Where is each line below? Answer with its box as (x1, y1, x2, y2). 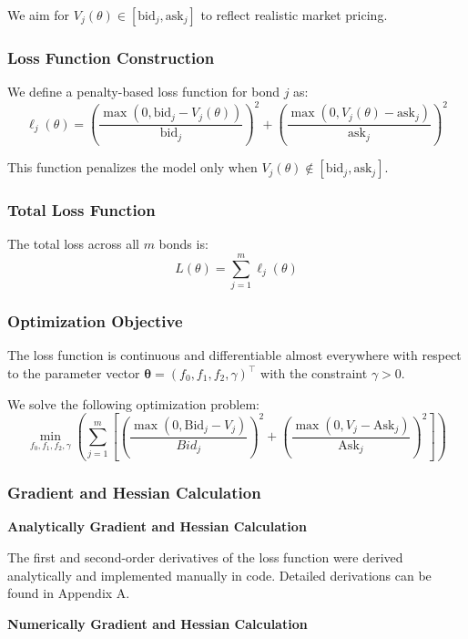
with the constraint (260, 364, 368, 382)
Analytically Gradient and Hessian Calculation (7, 517, 307, 536)
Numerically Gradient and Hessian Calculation (7, 613, 308, 633)
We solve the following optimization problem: (7, 394, 260, 413)
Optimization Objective (7, 310, 183, 333)
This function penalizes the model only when (7, 158, 258, 177)
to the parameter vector (7, 364, 140, 382)
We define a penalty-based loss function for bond (7, 82, 280, 101)
